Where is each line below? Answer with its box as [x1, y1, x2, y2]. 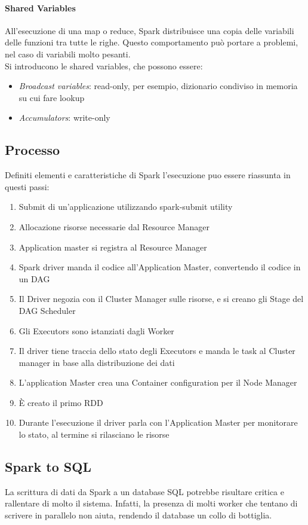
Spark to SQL [5, 457, 91, 476]
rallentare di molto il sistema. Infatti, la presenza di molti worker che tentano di [5, 497, 298, 509]
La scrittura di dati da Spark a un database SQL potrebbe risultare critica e [5, 485, 284, 497]
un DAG [19, 272, 50, 285]
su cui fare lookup [19, 91, 85, 103]
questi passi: [5, 180, 50, 193]
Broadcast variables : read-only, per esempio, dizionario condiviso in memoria [19, 80, 298, 92]
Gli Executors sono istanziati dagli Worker [19, 324, 174, 337]
